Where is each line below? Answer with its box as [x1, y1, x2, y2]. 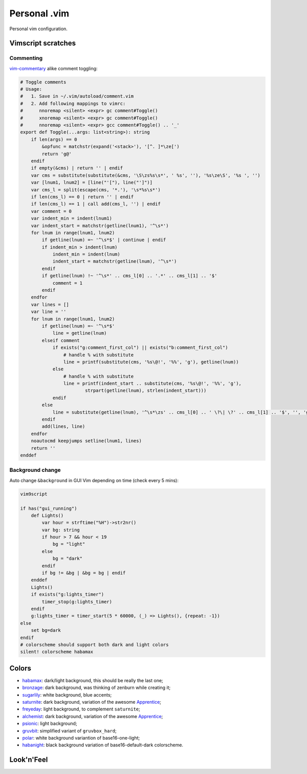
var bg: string [41, 527, 80, 533]
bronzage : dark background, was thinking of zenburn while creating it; [22, 685, 171, 691]
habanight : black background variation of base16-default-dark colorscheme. [22, 742, 184, 748]
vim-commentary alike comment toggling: [9, 65, 98, 71]
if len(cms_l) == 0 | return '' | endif [31, 194, 134, 200]
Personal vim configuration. [9, 26, 68, 32]
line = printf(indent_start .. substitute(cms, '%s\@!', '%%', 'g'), [63, 381, 242, 387]
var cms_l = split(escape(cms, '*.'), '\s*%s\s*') [31, 187, 161, 192]
